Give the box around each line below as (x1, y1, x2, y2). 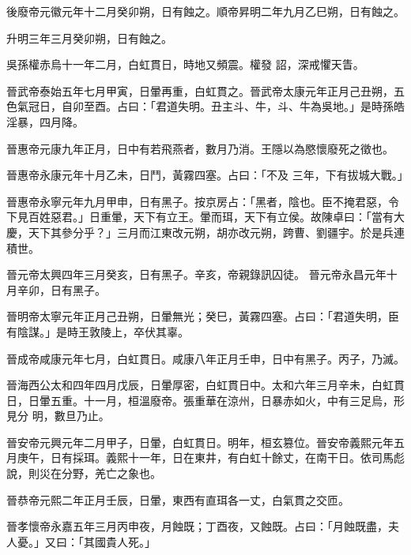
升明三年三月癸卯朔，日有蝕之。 (6, 29, 172, 46)
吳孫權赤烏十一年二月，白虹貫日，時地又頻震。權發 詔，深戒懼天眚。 (6, 56, 364, 73)
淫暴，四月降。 (6, 113, 84, 129)
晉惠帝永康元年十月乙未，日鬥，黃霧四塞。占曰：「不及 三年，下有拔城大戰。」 (6, 167, 409, 183)
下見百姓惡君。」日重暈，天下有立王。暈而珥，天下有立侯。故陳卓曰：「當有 (6, 208, 394, 225)
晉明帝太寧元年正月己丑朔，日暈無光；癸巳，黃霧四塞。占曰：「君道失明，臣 (6, 308, 399, 324)
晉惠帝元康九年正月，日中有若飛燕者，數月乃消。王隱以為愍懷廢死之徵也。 (6, 140, 394, 156)
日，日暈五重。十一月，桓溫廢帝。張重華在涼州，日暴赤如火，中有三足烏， (6, 392, 394, 408)
